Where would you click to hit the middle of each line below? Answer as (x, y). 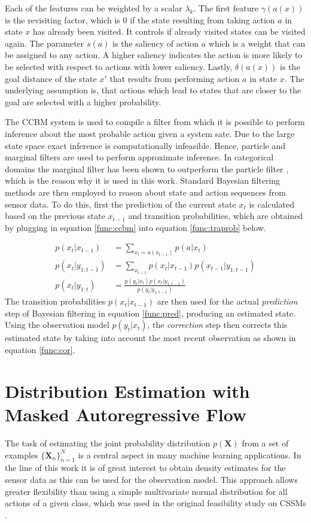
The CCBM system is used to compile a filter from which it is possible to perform (155, 122)
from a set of (265, 443)
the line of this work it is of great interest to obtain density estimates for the (145, 468)
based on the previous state (55, 216)
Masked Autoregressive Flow (126, 414)
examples (22, 454)
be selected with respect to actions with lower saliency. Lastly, (119, 66)
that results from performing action (175, 78)
